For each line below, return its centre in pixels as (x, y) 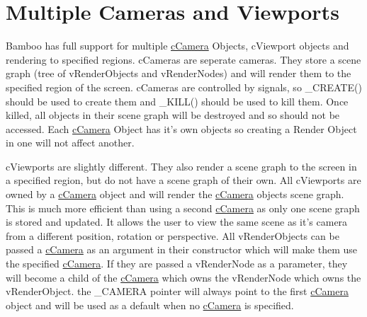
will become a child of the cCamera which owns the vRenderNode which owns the (183, 277)
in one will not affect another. (70, 143)
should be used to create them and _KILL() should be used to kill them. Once (177, 101)
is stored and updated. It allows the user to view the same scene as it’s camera (177, 222)
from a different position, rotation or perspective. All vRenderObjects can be (173, 235)
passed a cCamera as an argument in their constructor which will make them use (181, 249)
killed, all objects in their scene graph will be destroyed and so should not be (173, 115)
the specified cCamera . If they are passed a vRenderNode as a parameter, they (177, 264)
